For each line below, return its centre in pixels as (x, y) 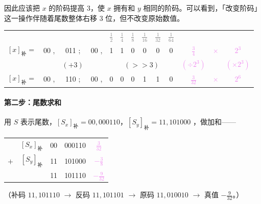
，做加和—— (215, 122)
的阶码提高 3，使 (77, 8)
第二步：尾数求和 (33, 102)
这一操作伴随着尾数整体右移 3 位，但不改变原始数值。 (94, 18)
